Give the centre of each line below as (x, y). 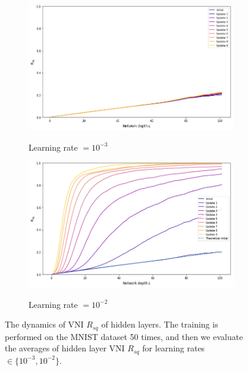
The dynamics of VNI (44, 324)
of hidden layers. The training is (160, 324)
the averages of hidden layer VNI (65, 348)
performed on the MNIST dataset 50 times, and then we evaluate (124, 336)
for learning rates (174, 348)
